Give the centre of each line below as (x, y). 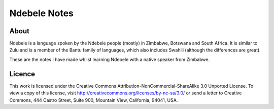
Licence (22, 74)
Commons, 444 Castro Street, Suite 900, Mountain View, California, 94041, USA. (94, 100)
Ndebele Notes (41, 13)
